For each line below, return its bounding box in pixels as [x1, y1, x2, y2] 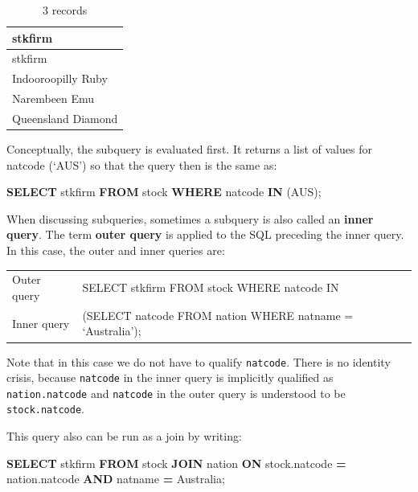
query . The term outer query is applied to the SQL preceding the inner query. [6, 226, 404, 243]
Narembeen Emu [12, 90, 95, 107]
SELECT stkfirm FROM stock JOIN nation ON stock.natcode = [6, 454, 346, 471]
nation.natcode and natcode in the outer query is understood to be [6, 384, 346, 401]
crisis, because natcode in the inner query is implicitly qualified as [6, 369, 334, 386]
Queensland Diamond [12, 109, 118, 126]
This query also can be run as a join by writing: [6, 428, 242, 445]
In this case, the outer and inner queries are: [6, 242, 225, 259]
